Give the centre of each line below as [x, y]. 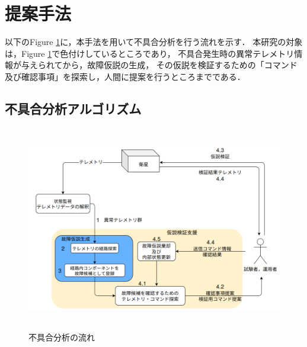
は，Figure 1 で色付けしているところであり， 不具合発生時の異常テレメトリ [150, 53]
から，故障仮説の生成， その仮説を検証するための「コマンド [180, 65]
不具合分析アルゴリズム [73, 108]
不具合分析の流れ [62, 337]
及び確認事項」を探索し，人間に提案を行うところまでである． [125, 76]
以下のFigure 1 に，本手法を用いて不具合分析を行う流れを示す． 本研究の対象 [154, 42]
